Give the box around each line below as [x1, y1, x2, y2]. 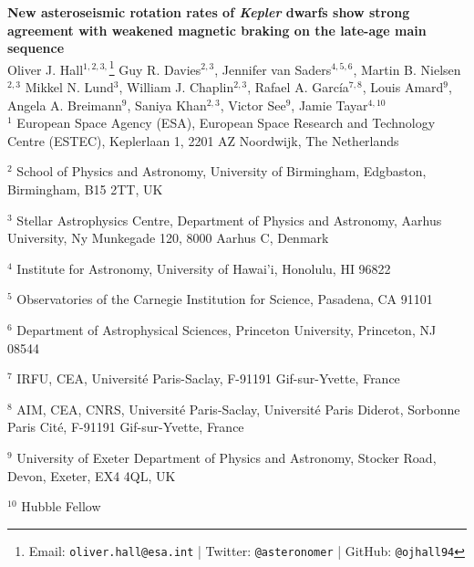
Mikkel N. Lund [25, 78, 114, 97]
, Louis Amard [362, 78, 444, 97]
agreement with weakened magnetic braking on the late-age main [7, 20, 427, 39]
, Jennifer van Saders [214, 59, 332, 79]
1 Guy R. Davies [108, 57, 201, 79]
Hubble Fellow [21, 497, 101, 516]
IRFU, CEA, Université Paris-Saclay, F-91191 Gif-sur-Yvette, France [16, 369, 400, 388]
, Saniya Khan [127, 95, 207, 114]
